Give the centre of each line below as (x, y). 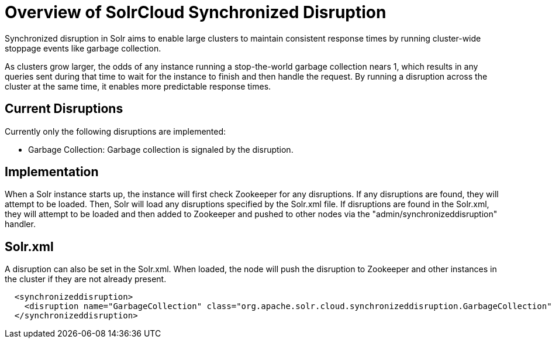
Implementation (52, 172)
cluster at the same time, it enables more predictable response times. (138, 86)
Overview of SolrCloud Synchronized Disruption (196, 12)
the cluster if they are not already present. (86, 279)
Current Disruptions (64, 109)
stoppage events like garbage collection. (83, 48)
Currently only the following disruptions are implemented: (115, 131)
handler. (20, 224)
